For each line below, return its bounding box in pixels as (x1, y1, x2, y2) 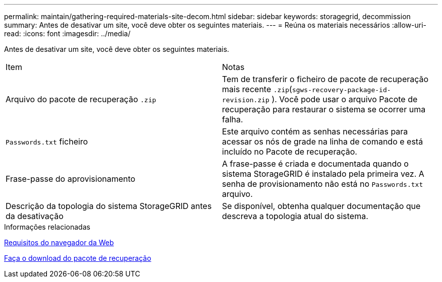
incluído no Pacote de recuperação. (222, 147, 357, 157)
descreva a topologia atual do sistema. (222, 211, 368, 221)
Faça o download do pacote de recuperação (4, 254, 151, 262)
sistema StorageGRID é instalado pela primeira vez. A (222, 169, 424, 179)
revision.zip (222, 96, 269, 104)
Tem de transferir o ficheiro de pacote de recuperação (222, 74, 429, 84)
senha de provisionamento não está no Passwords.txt (222, 179, 423, 189)
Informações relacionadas (4, 223, 90, 231)
